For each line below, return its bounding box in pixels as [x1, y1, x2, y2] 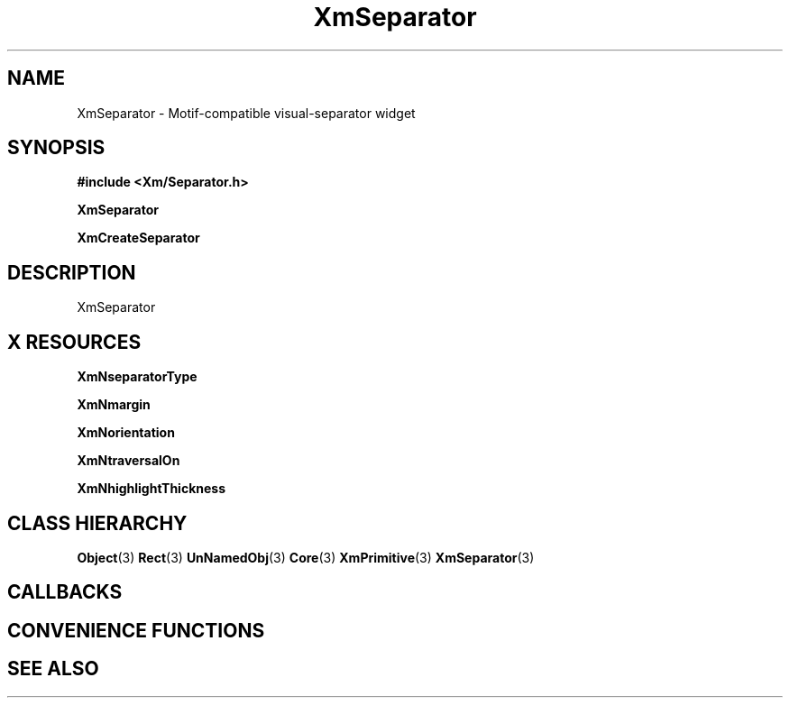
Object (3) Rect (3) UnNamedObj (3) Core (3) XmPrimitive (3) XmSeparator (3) [77, 549, 535, 565]
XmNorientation [77, 425, 175, 441]
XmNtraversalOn [77, 453, 180, 469]
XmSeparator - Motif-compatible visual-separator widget [77, 105, 416, 121]
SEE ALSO [7, 657, 99, 681]
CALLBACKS [7, 581, 123, 604]
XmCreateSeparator [77, 230, 200, 246]
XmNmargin [77, 397, 151, 413]
